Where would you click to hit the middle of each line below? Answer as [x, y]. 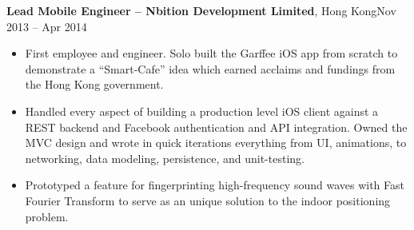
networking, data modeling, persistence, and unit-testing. [165, 158]
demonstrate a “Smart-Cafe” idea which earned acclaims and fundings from [210, 68]
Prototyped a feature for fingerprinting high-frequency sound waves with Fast [215, 185]
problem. [47, 216]
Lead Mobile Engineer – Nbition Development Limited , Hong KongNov [201, 10]
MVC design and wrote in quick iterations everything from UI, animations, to [216, 143]
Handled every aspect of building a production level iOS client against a [202, 111]
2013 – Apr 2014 [47, 26]
